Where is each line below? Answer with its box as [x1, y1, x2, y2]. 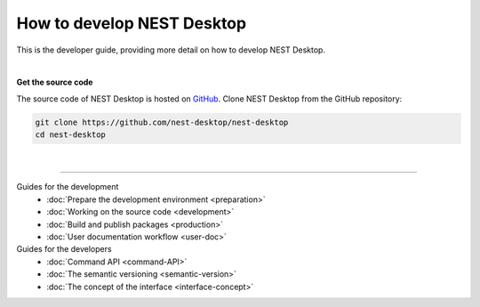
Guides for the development [16, 182, 119, 192]
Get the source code [16, 77, 93, 88]
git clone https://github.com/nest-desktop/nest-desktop [35, 117, 289, 127]
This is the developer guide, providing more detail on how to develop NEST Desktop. [16, 44, 326, 55]
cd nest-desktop [35, 130, 107, 140]
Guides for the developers [16, 244, 112, 254]
